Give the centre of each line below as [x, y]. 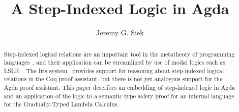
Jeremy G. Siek [120, 33]
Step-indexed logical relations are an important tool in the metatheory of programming [119, 54]
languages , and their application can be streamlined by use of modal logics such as [114, 62]
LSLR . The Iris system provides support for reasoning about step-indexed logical [114, 70]
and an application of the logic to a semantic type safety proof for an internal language [119, 96]
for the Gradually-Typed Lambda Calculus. [61, 104]
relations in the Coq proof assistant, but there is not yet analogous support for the [113, 79]
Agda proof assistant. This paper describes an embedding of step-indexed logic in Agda [119, 88]
